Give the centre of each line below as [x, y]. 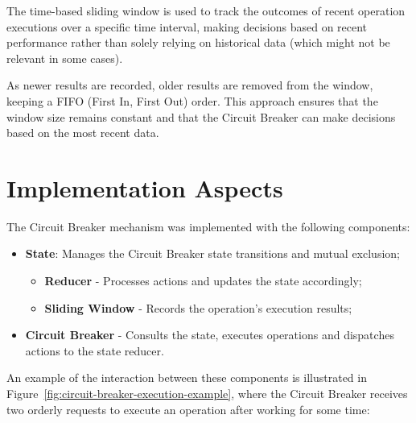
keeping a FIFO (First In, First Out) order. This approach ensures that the [192, 100]
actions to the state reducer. [95, 350]
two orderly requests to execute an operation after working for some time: [188, 409]
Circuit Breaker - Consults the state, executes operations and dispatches [210, 335]
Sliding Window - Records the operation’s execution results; [198, 307]
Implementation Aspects [145, 187]
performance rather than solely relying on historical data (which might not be [198, 42]
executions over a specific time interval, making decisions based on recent [187, 26]
